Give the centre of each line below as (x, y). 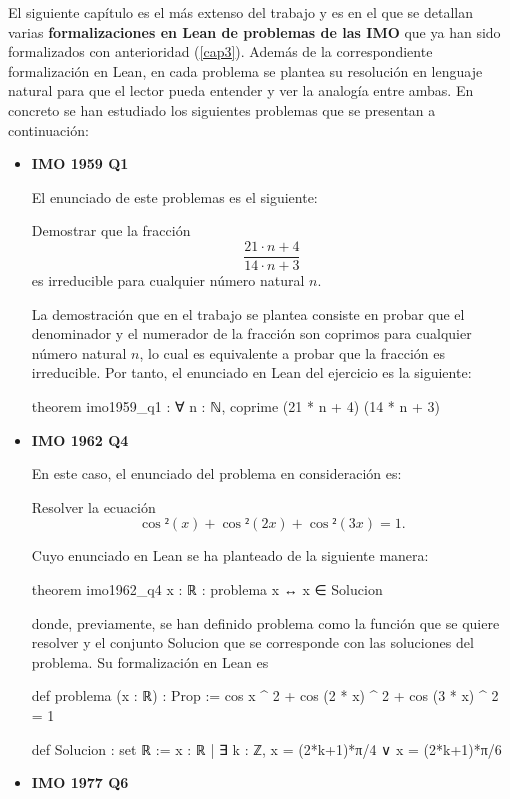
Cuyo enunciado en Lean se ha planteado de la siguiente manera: (230, 555)
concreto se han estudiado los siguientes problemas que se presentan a (222, 109)
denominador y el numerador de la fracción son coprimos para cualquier (251, 333)
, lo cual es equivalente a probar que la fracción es (292, 352)
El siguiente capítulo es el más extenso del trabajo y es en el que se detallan (240, 12)
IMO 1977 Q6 (80, 782)
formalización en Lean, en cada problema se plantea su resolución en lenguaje (245, 70)
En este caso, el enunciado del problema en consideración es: (216, 473)
